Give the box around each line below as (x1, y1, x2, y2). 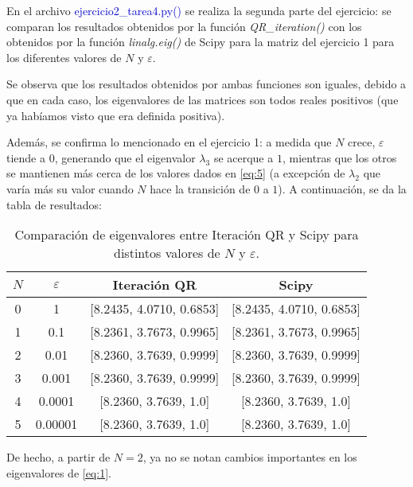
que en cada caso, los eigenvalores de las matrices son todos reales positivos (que (6, 91, 399, 107)
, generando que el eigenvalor (54, 149, 196, 166)
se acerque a (213, 149, 274, 166)
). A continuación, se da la (278, 180, 407, 197)
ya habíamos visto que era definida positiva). (6, 107, 225, 123)
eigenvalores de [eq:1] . (6, 464, 111, 481)
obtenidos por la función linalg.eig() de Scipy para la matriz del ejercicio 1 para (6, 33, 395, 50)
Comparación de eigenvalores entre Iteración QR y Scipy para (14, 225, 359, 244)
